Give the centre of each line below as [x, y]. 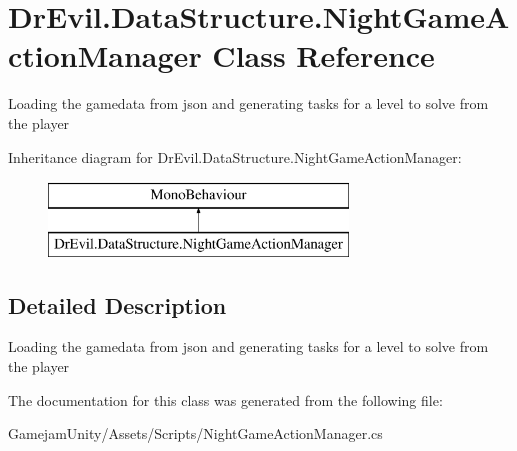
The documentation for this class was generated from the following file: [225, 399]
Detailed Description [117, 304]
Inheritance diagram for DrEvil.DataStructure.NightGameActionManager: [235, 156]
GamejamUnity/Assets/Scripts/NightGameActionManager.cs [195, 433]
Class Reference [323, 55]
